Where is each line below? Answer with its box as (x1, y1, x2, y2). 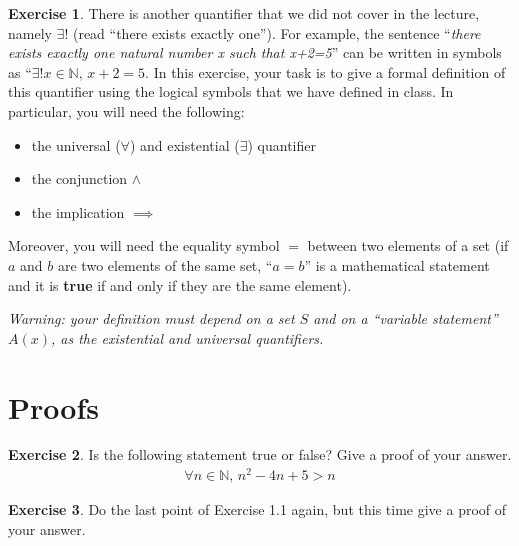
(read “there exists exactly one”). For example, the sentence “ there (72, 22, 481, 43)
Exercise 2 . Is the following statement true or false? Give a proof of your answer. (8, 444, 512, 465)
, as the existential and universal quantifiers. (50, 327, 324, 348)
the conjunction (31, 168, 128, 189)
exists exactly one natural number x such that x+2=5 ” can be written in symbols (8, 42, 502, 63)
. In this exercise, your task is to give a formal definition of (145, 61, 506, 82)
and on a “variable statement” (313, 308, 498, 329)
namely (8, 22, 52, 43)
